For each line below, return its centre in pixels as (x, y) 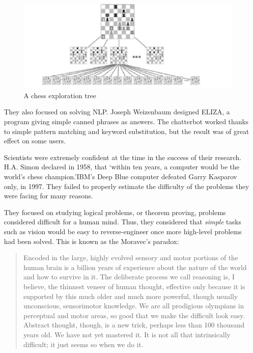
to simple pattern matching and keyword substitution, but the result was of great (126, 131)
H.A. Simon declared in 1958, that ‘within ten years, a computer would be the (122, 167)
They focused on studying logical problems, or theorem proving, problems (115, 212)
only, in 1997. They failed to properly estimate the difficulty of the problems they (126, 186)
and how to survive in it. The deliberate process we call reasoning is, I (129, 277)
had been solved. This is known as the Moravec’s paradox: (92, 241)
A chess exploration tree (60, 95)
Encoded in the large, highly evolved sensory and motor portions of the (131, 258)
